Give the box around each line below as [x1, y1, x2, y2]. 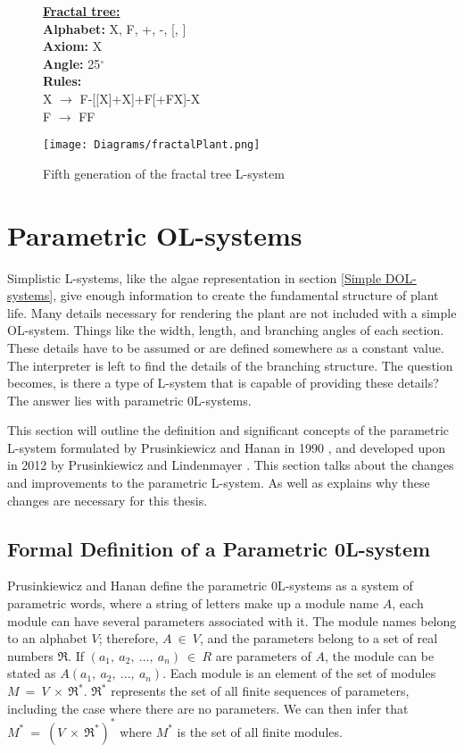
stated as [7, 664, 56, 682]
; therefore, [98, 629, 159, 648]
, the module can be [324, 646, 435, 665]
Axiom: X [43, 37, 103, 55]
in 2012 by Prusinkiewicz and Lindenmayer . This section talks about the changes [7, 456, 454, 474]
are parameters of [215, 646, 311, 665]
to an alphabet [7, 629, 87, 648]
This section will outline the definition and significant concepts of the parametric [7, 421, 450, 439]
